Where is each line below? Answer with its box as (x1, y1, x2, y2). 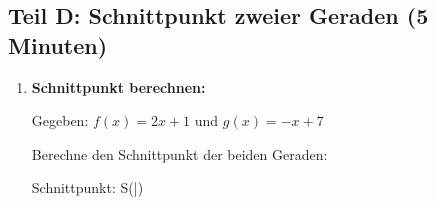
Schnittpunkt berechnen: (31, 76, 206, 97)
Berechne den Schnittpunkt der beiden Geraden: (31, 143, 328, 164)
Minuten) (8, 29, 108, 60)
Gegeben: (31, 110, 89, 131)
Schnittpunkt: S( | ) (31, 177, 144, 198)
